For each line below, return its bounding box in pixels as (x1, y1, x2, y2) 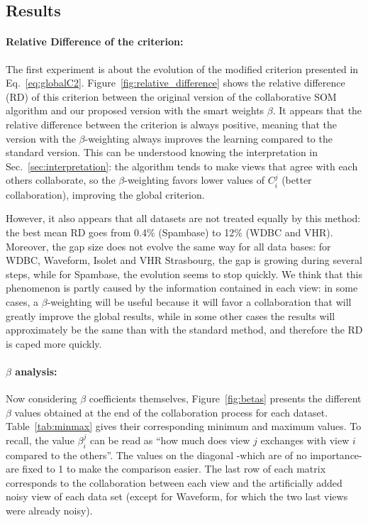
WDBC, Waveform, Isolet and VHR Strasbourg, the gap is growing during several (6, 253, 362, 268)
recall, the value (6, 432, 74, 447)
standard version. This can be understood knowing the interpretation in (6, 145, 318, 160)
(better (281, 172, 312, 187)
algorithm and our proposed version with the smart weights (6, 103, 264, 118)
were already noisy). (6, 503, 93, 518)
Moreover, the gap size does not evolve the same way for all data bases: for (6, 238, 331, 253)
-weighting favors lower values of (124, 172, 264, 187)
